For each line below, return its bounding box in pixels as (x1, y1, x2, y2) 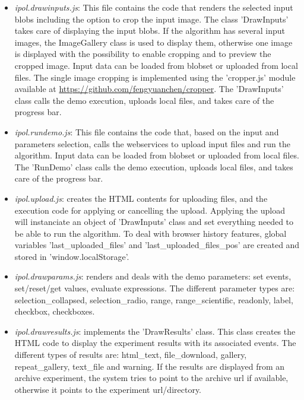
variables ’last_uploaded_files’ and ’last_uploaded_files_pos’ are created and (14, 239, 300, 251)
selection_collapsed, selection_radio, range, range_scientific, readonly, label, (14, 293, 293, 306)
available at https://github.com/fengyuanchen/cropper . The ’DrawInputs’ (14, 82, 284, 95)
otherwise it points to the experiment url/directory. (14, 383, 201, 395)
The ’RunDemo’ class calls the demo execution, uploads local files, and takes (14, 160, 293, 173)
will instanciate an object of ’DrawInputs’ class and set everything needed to (14, 215, 294, 228)
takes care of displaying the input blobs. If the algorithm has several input (14, 24, 285, 37)
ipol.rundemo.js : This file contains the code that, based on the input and (14, 125, 279, 138)
